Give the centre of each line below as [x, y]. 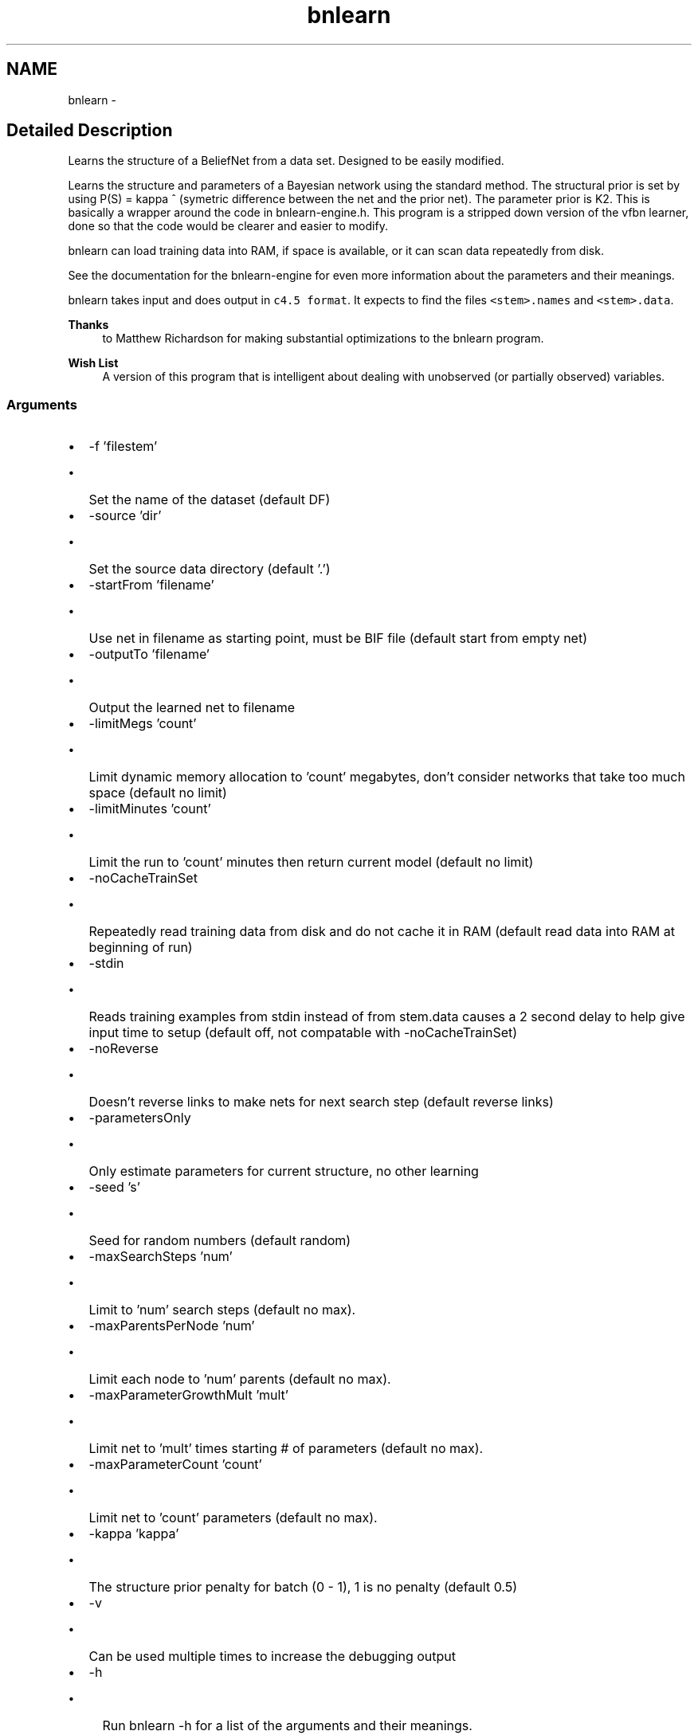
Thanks [88, 325]
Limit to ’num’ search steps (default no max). [222, 1310]
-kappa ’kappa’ [134, 1534]
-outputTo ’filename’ [149, 654]
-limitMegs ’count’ [143, 724]
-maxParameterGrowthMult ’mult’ [188, 1395]
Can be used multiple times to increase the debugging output [272, 1657]
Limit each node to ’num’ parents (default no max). [240, 1379]
